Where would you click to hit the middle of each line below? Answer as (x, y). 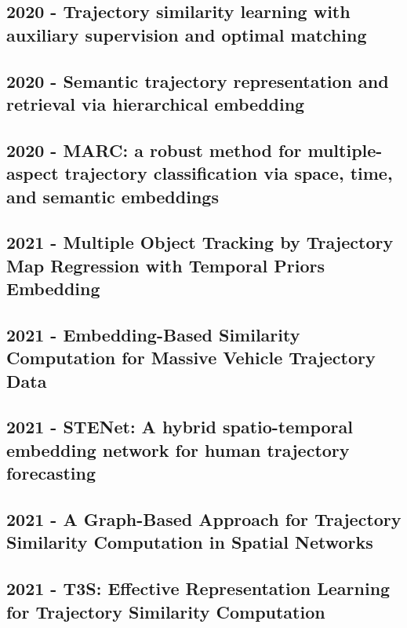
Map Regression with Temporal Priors (166, 265)
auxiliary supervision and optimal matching (187, 34)
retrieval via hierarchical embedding (156, 103)
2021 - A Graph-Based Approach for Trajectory (204, 518)
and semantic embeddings (113, 196)
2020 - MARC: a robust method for (154, 150)
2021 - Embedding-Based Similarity (153, 334)
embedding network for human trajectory (178, 449)
